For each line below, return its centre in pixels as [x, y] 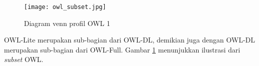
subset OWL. [24, 59]
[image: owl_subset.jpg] [65, 7]
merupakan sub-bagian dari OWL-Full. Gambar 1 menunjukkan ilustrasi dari [122, 49]
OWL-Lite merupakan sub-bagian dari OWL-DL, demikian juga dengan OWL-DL [130, 40]
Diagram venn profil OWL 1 [67, 23]
